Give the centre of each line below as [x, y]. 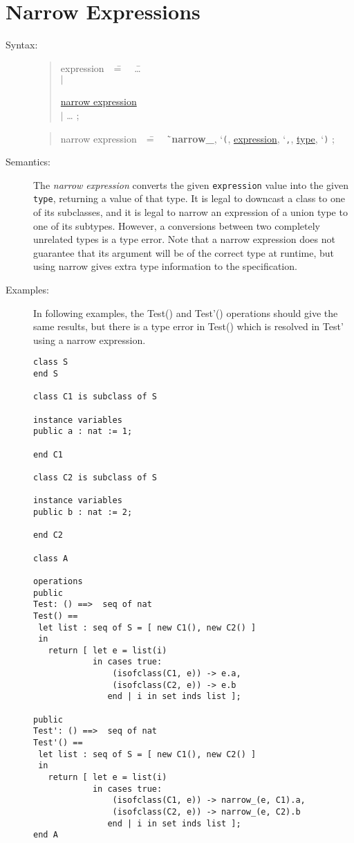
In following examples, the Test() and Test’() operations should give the [186, 312]
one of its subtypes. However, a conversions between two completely [177, 225]
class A [51, 558]
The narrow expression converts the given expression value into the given [191, 184]
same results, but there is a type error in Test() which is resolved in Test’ [188, 326]
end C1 [48, 454]
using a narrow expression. [90, 339]
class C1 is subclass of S [95, 397]
